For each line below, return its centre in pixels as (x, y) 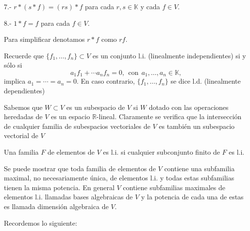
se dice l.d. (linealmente (206, 81)
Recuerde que (24, 55)
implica (15, 81)
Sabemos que (23, 107)
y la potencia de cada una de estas (192, 197)
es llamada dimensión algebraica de (56, 206)
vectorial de (21, 135)
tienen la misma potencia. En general (59, 187)
